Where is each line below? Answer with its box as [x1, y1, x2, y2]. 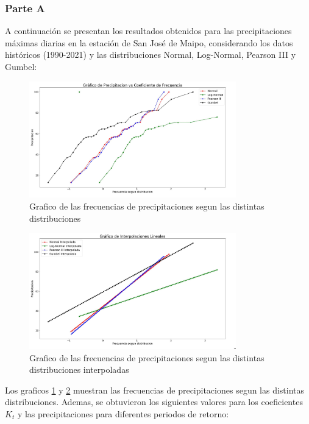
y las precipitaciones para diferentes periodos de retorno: [17, 407, 229, 420]
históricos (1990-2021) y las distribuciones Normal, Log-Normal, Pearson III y [5, 48, 296, 61]
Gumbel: [5, 60, 37, 72]
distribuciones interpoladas [29, 363, 129, 376]
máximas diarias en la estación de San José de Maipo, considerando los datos [5, 36, 293, 49]
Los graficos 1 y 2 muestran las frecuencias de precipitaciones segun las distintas [5, 383, 305, 396]
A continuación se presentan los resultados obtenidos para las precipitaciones [5, 24, 292, 37]
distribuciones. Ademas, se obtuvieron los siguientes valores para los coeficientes [5, 395, 303, 408]
